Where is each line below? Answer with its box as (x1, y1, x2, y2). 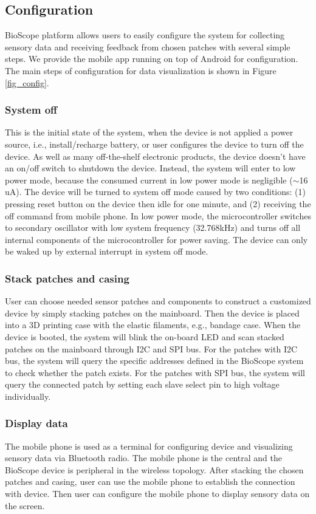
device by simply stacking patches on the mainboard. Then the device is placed (5, 306, 300, 319)
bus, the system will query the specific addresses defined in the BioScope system (5, 354, 304, 367)
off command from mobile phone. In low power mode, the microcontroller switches (5, 209, 311, 222)
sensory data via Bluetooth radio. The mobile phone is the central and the (5, 451, 282, 464)
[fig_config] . (5, 76, 49, 89)
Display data (5, 416, 68, 431)
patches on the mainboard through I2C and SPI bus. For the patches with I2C (5, 342, 298, 355)
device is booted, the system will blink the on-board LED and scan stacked (5, 330, 284, 343)
